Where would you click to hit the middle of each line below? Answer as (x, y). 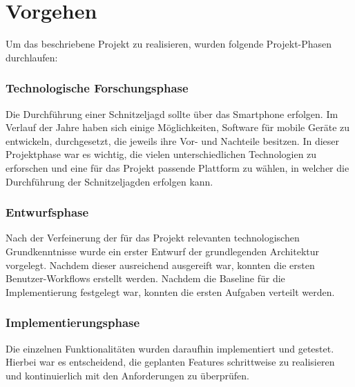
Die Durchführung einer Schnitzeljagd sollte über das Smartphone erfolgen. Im (172, 113)
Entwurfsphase (47, 212)
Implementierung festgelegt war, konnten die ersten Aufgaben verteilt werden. (170, 291)
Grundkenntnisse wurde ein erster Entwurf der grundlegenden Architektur (162, 251)
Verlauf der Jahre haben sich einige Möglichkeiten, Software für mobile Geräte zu (178, 127)
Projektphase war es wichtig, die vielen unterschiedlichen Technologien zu (161, 154)
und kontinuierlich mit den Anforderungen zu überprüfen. (128, 375)
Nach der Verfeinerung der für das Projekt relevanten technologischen (153, 238)
